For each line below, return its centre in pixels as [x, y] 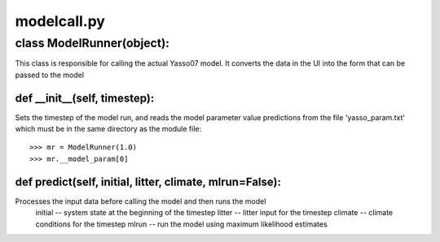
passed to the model [50, 75]
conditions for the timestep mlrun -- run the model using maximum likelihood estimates [181, 224]
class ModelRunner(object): [92, 43]
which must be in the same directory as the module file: [108, 129]
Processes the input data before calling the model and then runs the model [141, 201]
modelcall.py [60, 21]
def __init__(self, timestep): [85, 98]
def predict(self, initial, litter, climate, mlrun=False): [148, 181]
